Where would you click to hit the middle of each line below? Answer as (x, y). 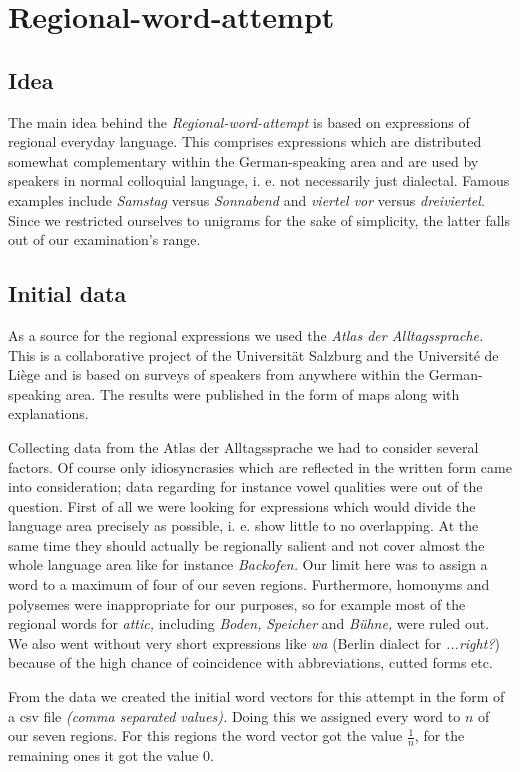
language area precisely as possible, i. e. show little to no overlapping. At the (243, 525)
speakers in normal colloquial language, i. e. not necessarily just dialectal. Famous (259, 180)
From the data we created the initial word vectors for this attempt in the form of (256, 696)
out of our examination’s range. (104, 239)
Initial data (67, 293)
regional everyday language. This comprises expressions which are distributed (245, 141)
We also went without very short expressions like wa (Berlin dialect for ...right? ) (254, 642)
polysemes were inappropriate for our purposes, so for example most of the (237, 603)
